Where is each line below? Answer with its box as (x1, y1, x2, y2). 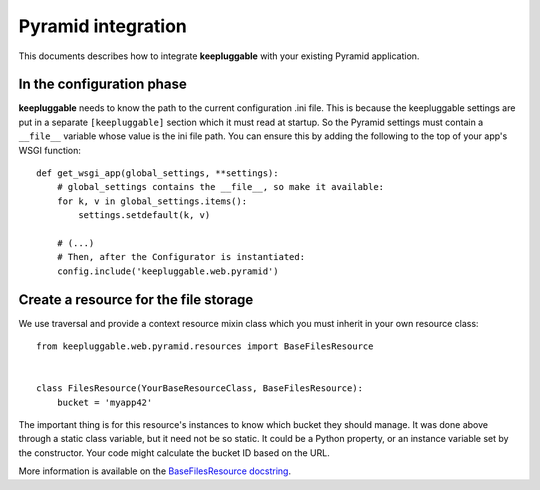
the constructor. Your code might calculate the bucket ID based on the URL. (18, 446, 330, 459)
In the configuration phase (18, 76, 187, 93)
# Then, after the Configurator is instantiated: (56, 251, 305, 263)
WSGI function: (18, 144, 82, 156)
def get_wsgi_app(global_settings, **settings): (36, 168, 279, 179)
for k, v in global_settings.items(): (56, 195, 248, 207)
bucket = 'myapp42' (56, 396, 153, 408)
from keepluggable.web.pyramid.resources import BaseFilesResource (36, 341, 374, 352)
